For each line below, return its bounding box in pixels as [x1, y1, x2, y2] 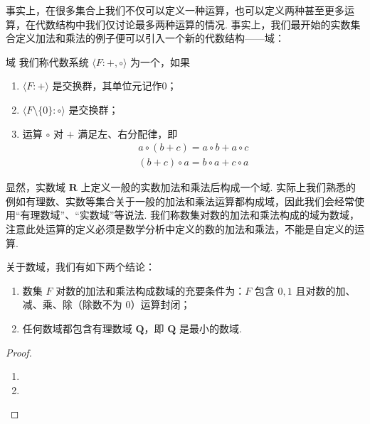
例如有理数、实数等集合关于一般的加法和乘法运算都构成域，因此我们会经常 [6, 193, 354, 208]
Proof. [6, 344, 32, 359]
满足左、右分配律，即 [78, 126, 178, 141]
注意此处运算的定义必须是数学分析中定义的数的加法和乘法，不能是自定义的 [6, 222, 354, 236]
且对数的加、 [295, 283, 356, 298]
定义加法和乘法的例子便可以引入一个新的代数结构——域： [15, 31, 285, 45]
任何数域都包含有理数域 [22, 320, 132, 335]
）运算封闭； [130, 297, 191, 312]
